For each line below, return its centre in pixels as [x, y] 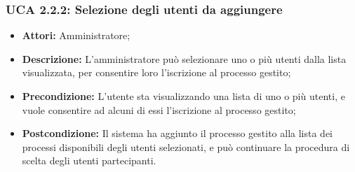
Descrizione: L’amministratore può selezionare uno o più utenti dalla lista [184, 58]
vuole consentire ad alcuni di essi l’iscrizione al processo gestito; [159, 109]
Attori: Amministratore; [76, 35]
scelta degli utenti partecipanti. [89, 160]
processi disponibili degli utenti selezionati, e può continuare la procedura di [186, 146]
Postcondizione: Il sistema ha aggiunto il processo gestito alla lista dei [177, 133]
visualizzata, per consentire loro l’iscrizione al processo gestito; [156, 72]
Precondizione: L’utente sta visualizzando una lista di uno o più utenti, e [183, 96]
